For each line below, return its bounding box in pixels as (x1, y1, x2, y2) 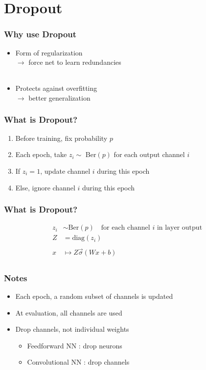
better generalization (28, 92, 91, 103)
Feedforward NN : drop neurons (27, 340, 122, 350)
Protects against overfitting (15, 83, 97, 93)
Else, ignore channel (15, 182, 75, 192)
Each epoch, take (15, 149, 67, 159)
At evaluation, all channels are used (15, 307, 122, 317)
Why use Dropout (4, 28, 77, 40)
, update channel (40, 165, 91, 176)
